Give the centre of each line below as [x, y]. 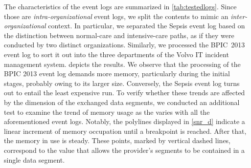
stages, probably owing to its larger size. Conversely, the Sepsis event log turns [122, 83]
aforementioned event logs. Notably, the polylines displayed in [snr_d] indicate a [125, 121]
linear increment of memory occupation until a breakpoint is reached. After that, [125, 131]
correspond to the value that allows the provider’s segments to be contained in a [125, 150]
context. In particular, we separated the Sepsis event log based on [147, 26]
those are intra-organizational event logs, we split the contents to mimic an [116, 16]
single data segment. [34, 159]
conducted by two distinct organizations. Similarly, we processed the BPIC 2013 [125, 45]
